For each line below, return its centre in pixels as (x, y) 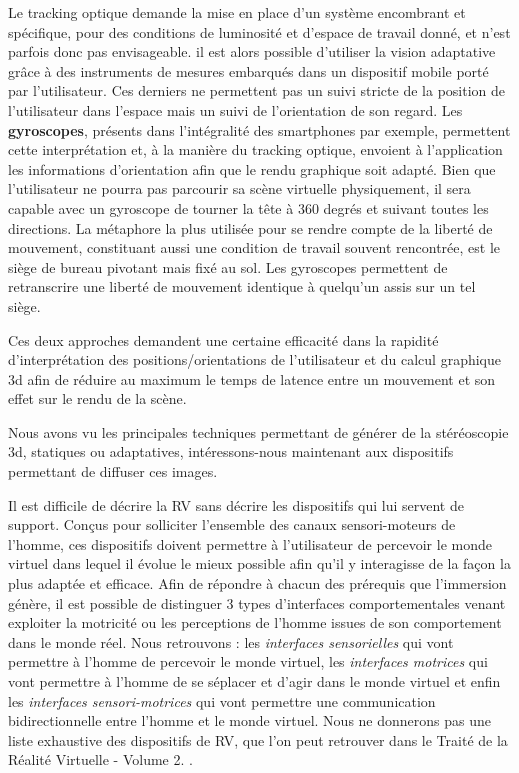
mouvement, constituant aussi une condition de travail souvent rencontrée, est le (254, 247)
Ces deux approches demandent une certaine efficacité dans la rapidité (223, 339)
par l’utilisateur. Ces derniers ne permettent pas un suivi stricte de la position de (256, 90)
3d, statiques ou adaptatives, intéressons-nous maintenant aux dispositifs (231, 451)
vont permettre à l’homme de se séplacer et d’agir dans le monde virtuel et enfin (254, 681)
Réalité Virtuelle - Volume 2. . (100, 759)
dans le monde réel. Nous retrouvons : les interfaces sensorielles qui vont (231, 641)
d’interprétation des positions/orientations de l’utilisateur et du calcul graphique (254, 359)
